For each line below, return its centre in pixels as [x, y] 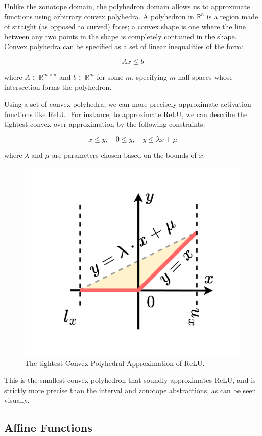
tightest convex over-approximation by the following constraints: [105, 124]
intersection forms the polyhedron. [58, 87]
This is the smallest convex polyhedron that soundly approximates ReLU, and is [130, 380]
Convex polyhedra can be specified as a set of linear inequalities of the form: [124, 46]
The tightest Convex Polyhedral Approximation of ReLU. [115, 363]
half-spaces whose [205, 76]
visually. [17, 400]
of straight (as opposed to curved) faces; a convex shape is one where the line [125, 26]
